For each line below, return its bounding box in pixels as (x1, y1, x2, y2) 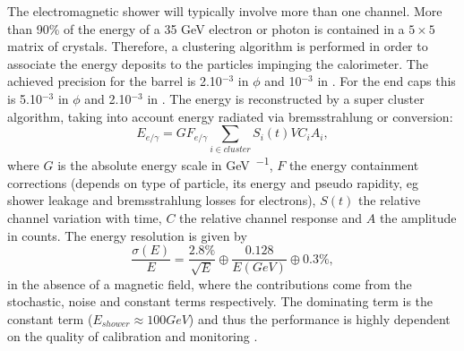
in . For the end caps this (317, 72, 456, 90)
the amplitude (379, 208, 457, 227)
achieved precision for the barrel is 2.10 (7, 72, 222, 90)
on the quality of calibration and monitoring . (7, 327, 258, 346)
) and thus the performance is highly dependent (188, 309, 451, 328)
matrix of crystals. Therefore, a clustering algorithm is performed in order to (7, 37, 428, 56)
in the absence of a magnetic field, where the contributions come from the (7, 274, 412, 293)
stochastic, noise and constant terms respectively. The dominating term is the (7, 292, 434, 311)
